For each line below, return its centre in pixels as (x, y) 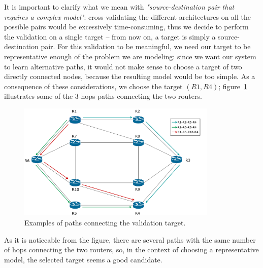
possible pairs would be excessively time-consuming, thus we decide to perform (126, 27)
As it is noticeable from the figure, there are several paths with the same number (130, 239)
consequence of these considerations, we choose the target (93, 86)
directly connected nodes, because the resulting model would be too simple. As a (130, 76)
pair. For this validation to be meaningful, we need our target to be (146, 46)
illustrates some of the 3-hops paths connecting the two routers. (103, 96)
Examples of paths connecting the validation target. (105, 223)
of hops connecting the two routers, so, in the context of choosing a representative (131, 250)
